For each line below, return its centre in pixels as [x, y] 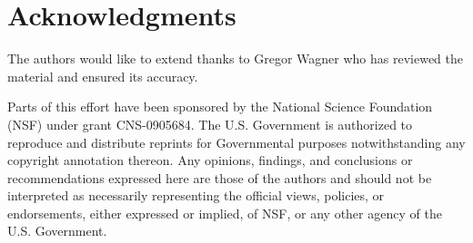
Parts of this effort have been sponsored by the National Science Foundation [220, 107]
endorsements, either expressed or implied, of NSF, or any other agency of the [225, 213]
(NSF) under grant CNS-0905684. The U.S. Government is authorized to [210, 124]
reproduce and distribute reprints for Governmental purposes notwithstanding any [236, 142]
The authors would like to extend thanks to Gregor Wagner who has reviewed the [236, 58]
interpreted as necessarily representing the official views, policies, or [196, 195]
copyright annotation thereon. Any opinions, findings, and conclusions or [210, 160]
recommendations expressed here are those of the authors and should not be [220, 177]
